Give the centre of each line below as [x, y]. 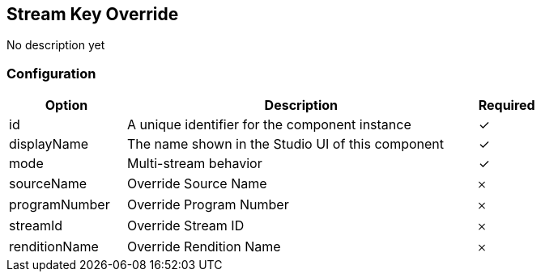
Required [507, 105]
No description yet [56, 45]
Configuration [51, 73]
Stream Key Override [93, 14]
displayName [49, 144]
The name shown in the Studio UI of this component [285, 144]
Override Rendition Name [204, 247]
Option [66, 105]
